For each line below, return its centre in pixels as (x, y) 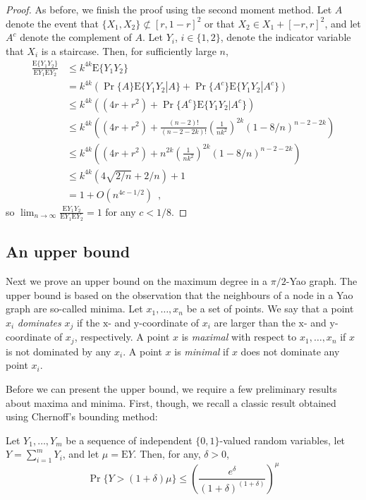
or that (219, 23)
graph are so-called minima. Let (74, 309)
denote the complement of (76, 37)
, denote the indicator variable (286, 37)
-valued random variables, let (282, 440)
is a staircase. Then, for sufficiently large (129, 50)
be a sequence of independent (129, 440)
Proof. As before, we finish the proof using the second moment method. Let (169, 9)
